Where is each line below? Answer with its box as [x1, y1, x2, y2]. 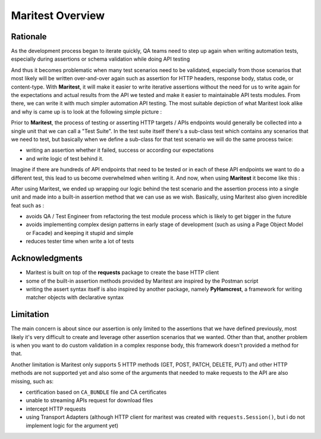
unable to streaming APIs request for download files [26, 397, 153, 404]
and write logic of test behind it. [26, 155, 104, 162]
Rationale [11, 32, 47, 42]
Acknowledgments [11, 253, 83, 264]
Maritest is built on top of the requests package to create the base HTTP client [26, 269, 219, 276]
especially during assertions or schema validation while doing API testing [11, 55, 190, 62]
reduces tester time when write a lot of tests [26, 238, 134, 245]
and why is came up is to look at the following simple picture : [11, 108, 162, 115]
